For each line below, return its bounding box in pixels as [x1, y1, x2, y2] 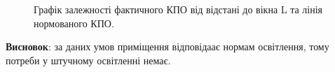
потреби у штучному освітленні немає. [6, 52, 171, 67]
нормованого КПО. [34, 15, 114, 30]
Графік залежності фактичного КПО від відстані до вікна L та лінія [34, 2, 323, 16]
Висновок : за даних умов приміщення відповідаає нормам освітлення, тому [6, 39, 329, 54]
